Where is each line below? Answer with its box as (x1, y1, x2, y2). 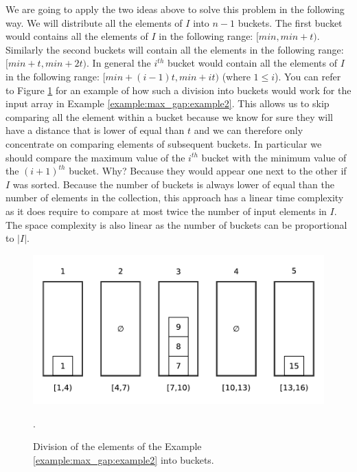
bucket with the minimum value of (201, 150, 347, 164)
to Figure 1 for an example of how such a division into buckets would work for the (5, 82, 352, 97)
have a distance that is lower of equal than (5, 123, 185, 137)
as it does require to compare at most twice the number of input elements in (5, 203, 327, 218)
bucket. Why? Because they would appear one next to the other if (69, 164, 347, 178)
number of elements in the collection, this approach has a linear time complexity (5, 190, 344, 205)
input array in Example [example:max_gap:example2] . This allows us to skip (5, 96, 330, 111)
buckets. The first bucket (238, 15, 343, 30)
